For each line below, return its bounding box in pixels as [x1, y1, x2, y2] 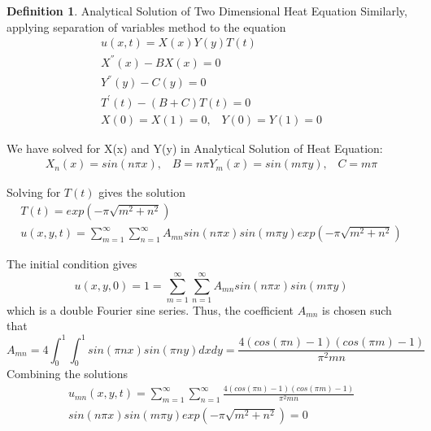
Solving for [7, 184, 61, 201]
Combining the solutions [7, 365, 128, 382]
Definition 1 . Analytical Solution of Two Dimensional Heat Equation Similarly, [7, 2, 407, 19]
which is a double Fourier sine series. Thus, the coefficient [7, 301, 294, 318]
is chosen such [322, 301, 392, 318]
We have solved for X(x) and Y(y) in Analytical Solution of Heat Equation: [7, 139, 383, 156]
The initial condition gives [7, 255, 137, 272]
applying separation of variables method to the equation [7, 18, 286, 35]
